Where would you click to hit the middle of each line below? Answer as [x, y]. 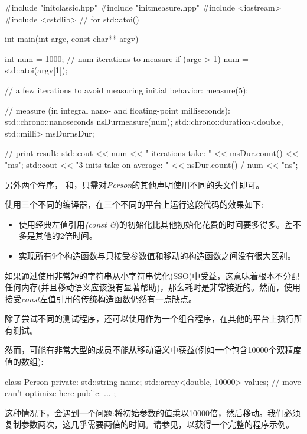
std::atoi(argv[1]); [36, 70]
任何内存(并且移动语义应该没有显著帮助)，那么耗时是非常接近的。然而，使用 [153, 287]
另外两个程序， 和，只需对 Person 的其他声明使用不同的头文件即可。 [135, 184]
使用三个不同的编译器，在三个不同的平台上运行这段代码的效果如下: [134, 204]
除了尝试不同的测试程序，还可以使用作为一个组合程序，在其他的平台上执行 [149, 318]
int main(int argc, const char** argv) [72, 39]
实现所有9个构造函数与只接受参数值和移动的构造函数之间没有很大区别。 [157, 255]
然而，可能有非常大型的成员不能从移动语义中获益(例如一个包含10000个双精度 [153, 350]
